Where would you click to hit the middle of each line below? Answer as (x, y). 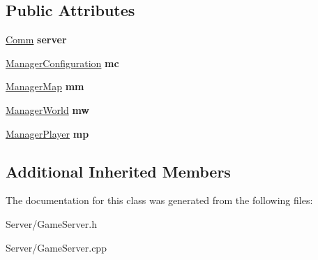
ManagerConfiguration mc (62, 63)
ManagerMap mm (45, 86)
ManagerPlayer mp (47, 133)
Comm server (36, 39)
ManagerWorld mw (48, 109)
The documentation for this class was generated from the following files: (159, 200)
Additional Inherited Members (118, 171)
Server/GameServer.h (51, 223)
